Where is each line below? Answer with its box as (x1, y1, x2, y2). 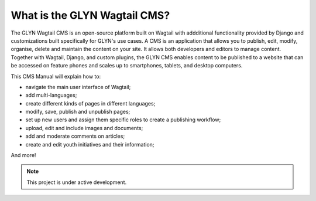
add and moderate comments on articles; (25, 132, 125, 140)
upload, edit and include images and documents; (25, 124, 143, 131)
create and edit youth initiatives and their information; (25, 141, 154, 148)
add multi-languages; (25, 91, 77, 99)
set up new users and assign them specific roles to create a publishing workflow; (25, 116, 221, 123)
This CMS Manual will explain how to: (11, 73, 101, 80)
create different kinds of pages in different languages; (25, 100, 156, 107)
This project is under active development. (26, 179, 127, 186)
